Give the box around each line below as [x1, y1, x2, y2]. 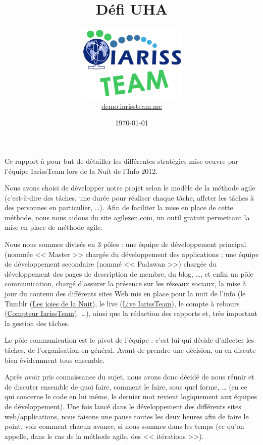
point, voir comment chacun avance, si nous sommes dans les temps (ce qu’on [5, 421, 244, 431]
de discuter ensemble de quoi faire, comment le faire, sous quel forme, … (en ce [5, 381, 247, 392]
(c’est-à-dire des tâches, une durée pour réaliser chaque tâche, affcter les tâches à [5, 192, 254, 203]
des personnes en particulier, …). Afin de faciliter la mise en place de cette [5, 202, 233, 213]
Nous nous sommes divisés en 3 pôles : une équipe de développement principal [5, 239, 246, 249]
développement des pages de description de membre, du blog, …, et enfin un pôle [5, 268, 253, 279]
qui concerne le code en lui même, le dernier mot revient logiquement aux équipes [5, 391, 257, 402]
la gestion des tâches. [5, 317, 70, 328]
